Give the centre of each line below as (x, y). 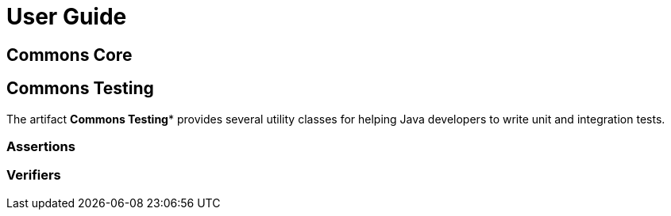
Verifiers (34, 175)
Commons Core (69, 55)
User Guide (67, 17)
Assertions (41, 146)
